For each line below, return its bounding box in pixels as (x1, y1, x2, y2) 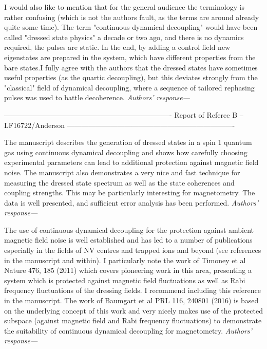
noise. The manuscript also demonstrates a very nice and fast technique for (4, 167, 240, 177)
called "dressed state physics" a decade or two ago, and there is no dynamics (4, 31, 244, 42)
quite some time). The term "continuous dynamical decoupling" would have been (4, 22, 258, 32)
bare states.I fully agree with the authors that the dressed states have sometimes (4, 62, 258, 72)
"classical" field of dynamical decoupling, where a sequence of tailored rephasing (4, 82, 255, 93)
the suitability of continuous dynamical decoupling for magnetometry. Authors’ (4, 325, 252, 336)
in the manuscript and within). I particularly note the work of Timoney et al (4, 254, 246, 265)
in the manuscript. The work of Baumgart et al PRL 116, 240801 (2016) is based (4, 295, 259, 306)
